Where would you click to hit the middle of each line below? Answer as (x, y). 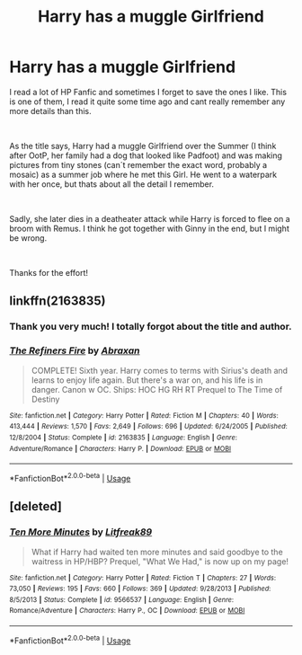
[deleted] (36, 506)
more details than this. (50, 111)
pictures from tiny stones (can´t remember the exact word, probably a (138, 164)
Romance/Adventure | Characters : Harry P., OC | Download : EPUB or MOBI (127, 611)
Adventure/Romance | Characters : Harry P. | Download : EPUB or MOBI (120, 448)
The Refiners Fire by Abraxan (75, 350)
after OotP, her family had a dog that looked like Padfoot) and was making (146, 155)
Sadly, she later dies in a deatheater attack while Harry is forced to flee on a (150, 218)
